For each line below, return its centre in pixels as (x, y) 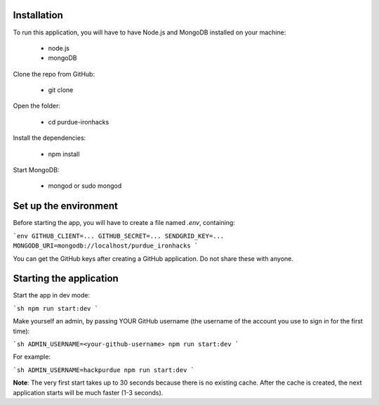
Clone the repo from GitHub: (54, 74)
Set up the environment (66, 206)
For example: (32, 357)
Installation (38, 15)
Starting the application (66, 279)
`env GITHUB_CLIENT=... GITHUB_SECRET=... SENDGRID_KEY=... (119, 236)
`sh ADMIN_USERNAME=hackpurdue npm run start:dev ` (104, 370)
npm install (64, 154)
